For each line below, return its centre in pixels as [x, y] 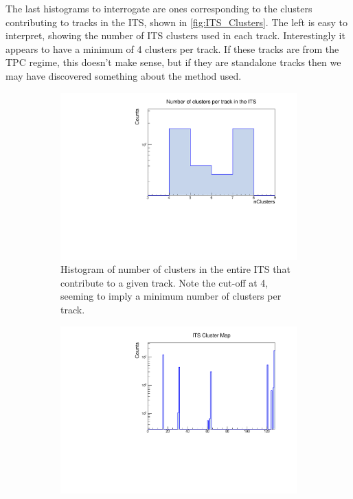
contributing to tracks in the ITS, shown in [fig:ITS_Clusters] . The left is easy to [176, 22]
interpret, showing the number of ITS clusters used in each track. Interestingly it [175, 35]
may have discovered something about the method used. [124, 75]
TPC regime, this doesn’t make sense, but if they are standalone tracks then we [173, 62]
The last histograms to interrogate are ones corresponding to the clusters [159, 8]
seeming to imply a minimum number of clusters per [171, 296]
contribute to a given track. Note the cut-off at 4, [164, 282]
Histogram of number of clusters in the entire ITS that [175, 269]
